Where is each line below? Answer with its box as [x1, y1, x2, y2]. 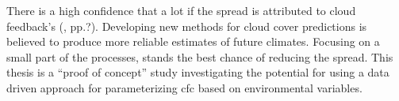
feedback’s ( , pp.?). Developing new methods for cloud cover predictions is [6, 17, 367, 34]
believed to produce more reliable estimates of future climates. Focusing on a [6, 33, 380, 50]
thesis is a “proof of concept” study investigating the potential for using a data [6, 64, 389, 80]
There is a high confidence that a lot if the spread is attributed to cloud [6, 2, 356, 18]
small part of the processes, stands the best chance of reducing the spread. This [6, 48, 393, 65]
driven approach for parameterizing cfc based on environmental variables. [6, 79, 363, 95]
